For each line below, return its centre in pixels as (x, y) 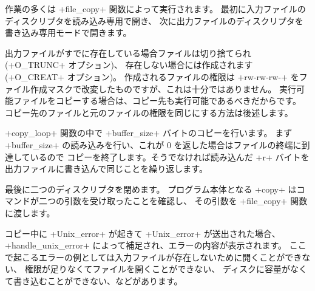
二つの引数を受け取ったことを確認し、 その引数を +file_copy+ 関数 (173, 201)
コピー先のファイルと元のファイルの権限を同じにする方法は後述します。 (149, 112)
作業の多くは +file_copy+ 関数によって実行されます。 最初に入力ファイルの (155, 9)
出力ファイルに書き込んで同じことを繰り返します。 (106, 169)
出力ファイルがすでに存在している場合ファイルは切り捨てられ (128, 53)
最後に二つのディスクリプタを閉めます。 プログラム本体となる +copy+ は (151, 189)
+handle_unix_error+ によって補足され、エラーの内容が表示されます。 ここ (156, 245)
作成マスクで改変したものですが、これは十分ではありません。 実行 (163, 88)
